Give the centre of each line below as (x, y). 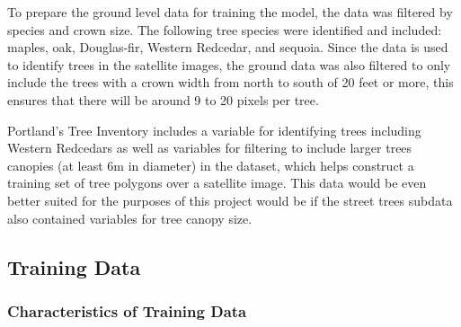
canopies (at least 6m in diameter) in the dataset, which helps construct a (211, 165)
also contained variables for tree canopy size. (130, 218)
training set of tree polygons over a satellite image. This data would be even (217, 183)
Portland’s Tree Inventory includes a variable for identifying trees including (214, 130)
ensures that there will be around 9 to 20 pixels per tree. (163, 99)
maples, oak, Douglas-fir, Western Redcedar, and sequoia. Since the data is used (228, 47)
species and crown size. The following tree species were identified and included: (225, 29)
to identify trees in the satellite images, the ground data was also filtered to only (229, 64)
